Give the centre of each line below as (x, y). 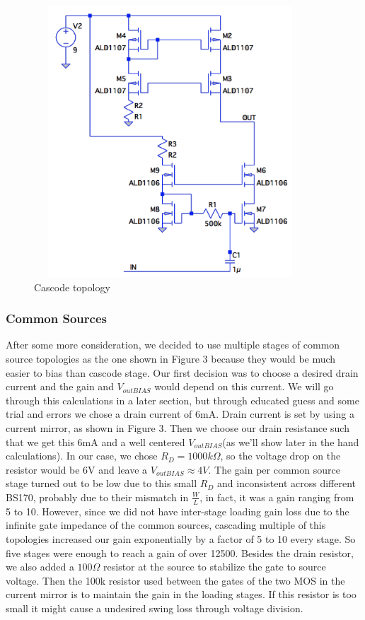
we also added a (40, 567)
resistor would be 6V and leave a (77, 469)
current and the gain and (60, 386)
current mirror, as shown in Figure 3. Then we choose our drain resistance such (178, 427)
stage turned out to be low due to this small (102, 483)
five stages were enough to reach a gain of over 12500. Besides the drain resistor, (180, 552)
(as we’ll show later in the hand (291, 441)
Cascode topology (72, 287)
